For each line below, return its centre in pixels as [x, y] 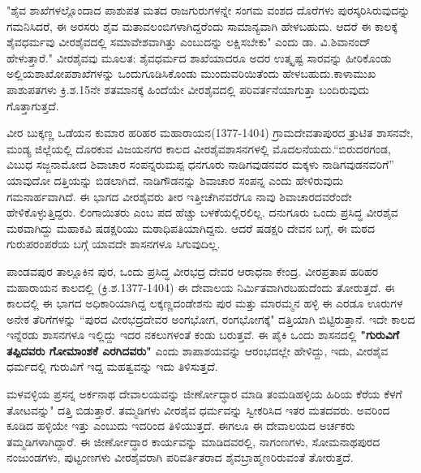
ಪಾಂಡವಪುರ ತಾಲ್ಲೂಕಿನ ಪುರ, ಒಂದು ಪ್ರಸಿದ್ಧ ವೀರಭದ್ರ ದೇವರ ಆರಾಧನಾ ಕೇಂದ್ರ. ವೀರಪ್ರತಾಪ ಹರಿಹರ [193, 271]
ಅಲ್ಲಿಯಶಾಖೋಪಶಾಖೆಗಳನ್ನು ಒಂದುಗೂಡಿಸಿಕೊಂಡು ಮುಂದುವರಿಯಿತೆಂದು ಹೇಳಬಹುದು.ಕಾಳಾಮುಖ [191, 73]
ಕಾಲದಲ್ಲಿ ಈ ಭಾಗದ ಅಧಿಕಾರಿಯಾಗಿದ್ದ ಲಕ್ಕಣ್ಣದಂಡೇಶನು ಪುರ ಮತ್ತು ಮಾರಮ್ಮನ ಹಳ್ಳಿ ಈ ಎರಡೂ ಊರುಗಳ [205, 303]
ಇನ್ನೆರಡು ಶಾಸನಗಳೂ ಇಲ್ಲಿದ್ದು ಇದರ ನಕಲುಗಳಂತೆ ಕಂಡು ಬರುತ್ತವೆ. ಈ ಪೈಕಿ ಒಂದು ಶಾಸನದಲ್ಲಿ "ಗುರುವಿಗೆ [203, 335]
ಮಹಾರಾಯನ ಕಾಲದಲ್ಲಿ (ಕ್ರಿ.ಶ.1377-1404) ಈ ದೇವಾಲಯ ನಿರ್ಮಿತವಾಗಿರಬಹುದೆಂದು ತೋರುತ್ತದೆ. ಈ [201, 287]
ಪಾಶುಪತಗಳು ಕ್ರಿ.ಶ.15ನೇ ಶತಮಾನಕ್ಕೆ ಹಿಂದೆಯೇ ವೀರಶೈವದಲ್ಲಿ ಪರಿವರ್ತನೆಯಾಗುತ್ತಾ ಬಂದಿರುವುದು [188, 89]
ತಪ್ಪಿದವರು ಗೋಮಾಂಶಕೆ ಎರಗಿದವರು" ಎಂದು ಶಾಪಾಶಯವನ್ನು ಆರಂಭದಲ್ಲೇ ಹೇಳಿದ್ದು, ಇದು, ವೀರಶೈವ [198, 350]
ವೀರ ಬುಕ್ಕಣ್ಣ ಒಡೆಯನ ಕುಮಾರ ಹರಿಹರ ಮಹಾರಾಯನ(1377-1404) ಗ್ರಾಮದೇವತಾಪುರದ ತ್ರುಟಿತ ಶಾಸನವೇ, [210, 133]
